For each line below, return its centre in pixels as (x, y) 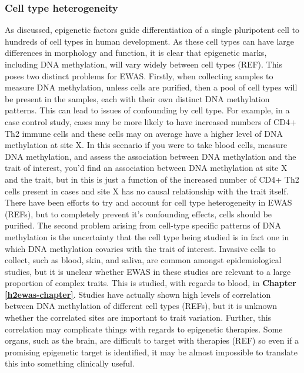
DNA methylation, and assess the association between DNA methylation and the (151, 156)
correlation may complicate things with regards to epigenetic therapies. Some (144, 329)
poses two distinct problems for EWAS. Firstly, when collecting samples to (139, 75)
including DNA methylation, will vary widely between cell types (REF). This (143, 64)
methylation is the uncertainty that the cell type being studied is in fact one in (147, 236)
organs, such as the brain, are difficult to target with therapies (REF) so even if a (152, 340)
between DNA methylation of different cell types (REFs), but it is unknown (141, 306)
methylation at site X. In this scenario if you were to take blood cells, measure (146, 145)
